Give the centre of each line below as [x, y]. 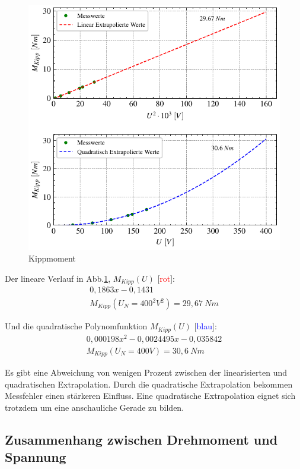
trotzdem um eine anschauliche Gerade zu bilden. [95, 407]
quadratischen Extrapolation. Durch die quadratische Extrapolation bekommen [149, 384]
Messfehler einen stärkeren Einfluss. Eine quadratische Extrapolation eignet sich [150, 396]
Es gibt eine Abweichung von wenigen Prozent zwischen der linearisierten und [146, 372]
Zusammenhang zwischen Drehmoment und [141, 439]
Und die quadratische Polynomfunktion [76, 326]
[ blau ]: [205, 326]
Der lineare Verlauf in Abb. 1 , [58, 278]
